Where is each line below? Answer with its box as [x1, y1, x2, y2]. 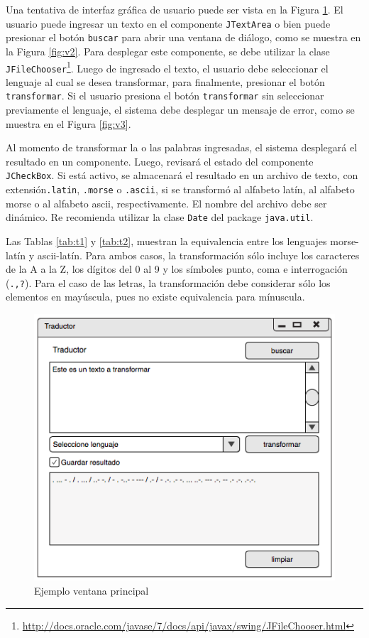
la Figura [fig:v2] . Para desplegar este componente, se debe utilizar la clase [6, 43, 330, 58]
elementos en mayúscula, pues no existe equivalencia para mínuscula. [6, 289, 305, 304]
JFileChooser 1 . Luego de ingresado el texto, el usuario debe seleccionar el [6, 58, 329, 75]
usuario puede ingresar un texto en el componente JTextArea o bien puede [6, 16, 331, 31]
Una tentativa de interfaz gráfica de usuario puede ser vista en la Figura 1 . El [6, 2, 343, 16]
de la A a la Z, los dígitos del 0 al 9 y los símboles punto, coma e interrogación [6, 261, 348, 276]
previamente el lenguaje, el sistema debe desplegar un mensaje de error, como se [6, 102, 355, 117]
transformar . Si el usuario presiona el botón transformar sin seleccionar [6, 88, 324, 103]
